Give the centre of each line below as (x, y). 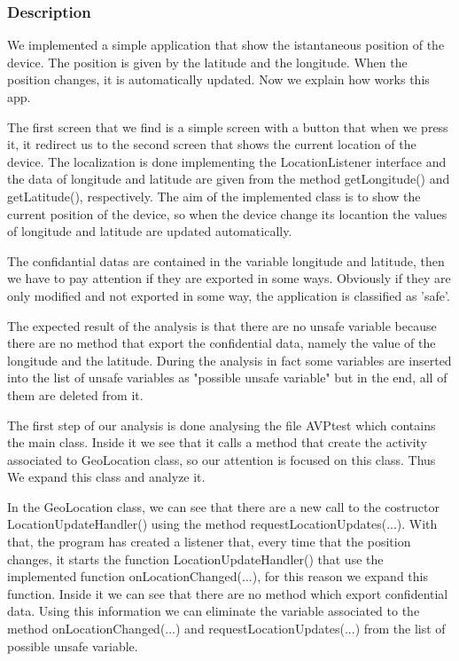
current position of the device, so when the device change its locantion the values (227, 213)
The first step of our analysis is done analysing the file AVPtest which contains (222, 425)
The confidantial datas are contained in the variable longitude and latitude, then (226, 260)
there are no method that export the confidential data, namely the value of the (222, 343)
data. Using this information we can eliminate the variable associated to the (214, 611)
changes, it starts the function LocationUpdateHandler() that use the (195, 559)
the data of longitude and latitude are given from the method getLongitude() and (229, 179)
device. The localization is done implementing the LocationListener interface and (227, 161)
